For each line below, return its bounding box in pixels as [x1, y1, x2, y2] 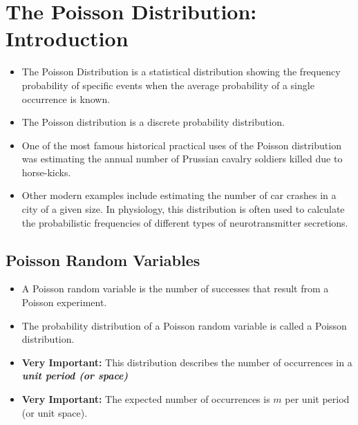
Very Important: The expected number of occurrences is [21, 392, 270, 406]
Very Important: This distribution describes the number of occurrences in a [21, 355, 352, 369]
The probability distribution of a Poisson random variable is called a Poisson [21, 318, 347, 332]
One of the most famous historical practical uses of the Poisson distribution [21, 138, 341, 152]
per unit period [285, 392, 350, 406]
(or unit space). [21, 405, 88, 419]
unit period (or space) [21, 368, 129, 383]
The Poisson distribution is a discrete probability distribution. [21, 115, 285, 129]
